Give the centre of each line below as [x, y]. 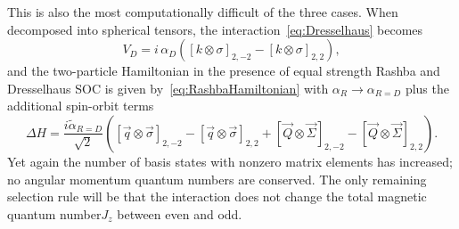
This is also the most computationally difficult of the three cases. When [203, 12]
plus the [427, 88]
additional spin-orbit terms [81, 106]
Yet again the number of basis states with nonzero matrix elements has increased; [230, 161]
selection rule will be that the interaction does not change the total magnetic [217, 196]
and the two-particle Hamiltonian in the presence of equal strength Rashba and [224, 71]
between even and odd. [180, 213]
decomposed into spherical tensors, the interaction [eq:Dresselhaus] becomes [215, 29]
